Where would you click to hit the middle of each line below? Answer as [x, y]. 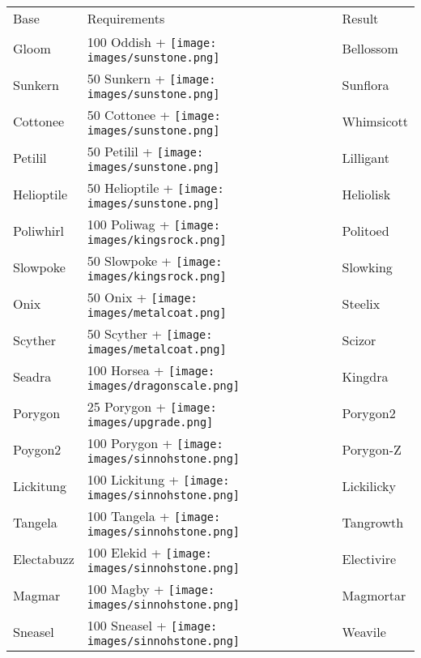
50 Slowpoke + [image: [155, 261]
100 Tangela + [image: [154, 516]
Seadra [32, 376]
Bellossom [370, 48]
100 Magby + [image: [151, 589]
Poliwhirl [38, 231]
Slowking [367, 267]
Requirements [126, 18]
